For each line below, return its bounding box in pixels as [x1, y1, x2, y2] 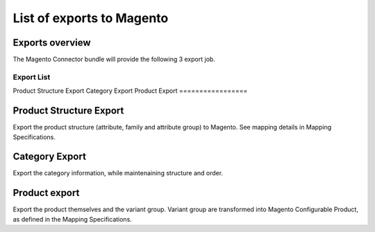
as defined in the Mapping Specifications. [12, 215, 132, 223]
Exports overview [12, 37, 91, 48]
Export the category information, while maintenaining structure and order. [12, 169, 224, 177]
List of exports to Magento [12, 10, 169, 26]
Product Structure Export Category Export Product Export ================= [12, 87, 248, 95]
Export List [12, 72, 51, 82]
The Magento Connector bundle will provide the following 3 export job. [12, 55, 215, 64]
